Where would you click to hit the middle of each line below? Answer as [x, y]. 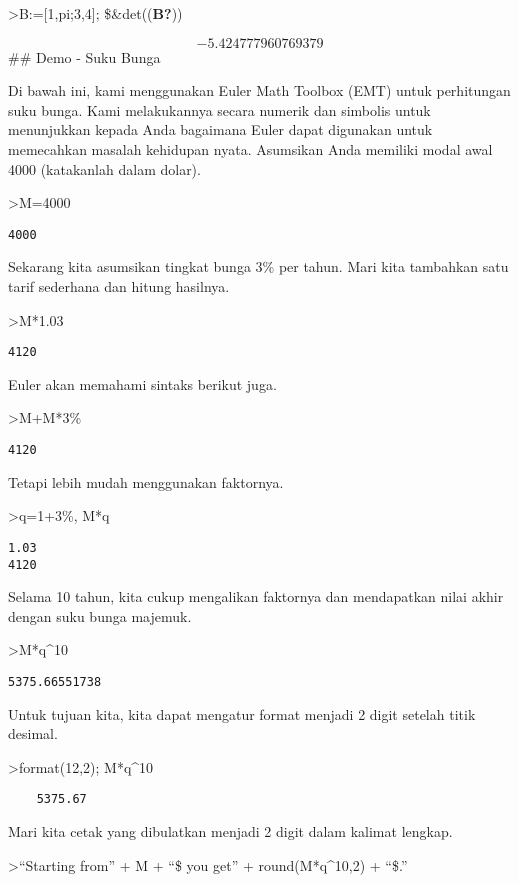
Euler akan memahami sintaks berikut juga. [142, 383]
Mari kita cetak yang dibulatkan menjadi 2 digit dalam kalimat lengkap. [230, 831]
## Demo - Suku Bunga [84, 56]
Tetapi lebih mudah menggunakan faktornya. [146, 481]
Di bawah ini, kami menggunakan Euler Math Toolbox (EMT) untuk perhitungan [259, 90]
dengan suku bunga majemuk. [100, 615]
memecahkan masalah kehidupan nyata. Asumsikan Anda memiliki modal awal [250, 148]
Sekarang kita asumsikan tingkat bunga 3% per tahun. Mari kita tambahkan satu [258, 266]
